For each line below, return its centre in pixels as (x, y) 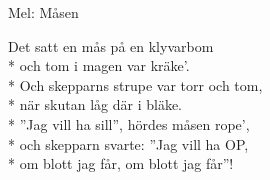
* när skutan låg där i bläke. (95, 104)
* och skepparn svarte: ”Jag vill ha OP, (128, 143)
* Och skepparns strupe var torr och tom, (135, 84)
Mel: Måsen (43, 12)
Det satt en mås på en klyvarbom (111, 45)
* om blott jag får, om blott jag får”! (121, 163)
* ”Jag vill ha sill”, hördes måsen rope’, (129, 123)
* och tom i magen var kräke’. (99, 65)
